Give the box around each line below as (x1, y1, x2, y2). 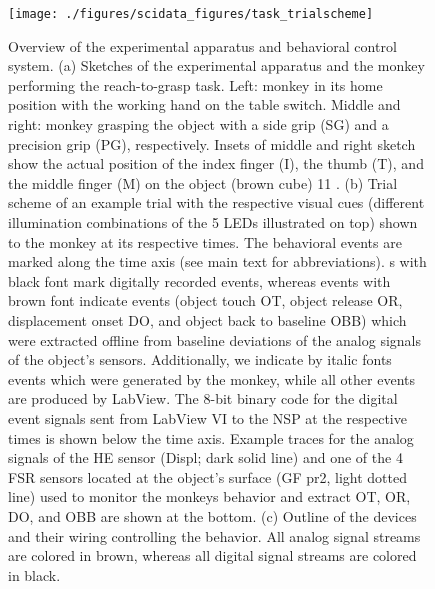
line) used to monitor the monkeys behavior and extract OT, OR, (8, 486, 411, 507)
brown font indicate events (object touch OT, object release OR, (8, 290, 403, 311)
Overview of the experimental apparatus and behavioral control (8, 35, 397, 56)
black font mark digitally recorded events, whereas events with (8, 270, 391, 291)
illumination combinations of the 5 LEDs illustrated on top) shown (8, 212, 418, 232)
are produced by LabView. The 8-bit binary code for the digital (8, 388, 398, 409)
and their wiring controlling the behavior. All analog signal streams (8, 525, 421, 546)
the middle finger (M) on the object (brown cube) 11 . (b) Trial (8, 172, 398, 193)
